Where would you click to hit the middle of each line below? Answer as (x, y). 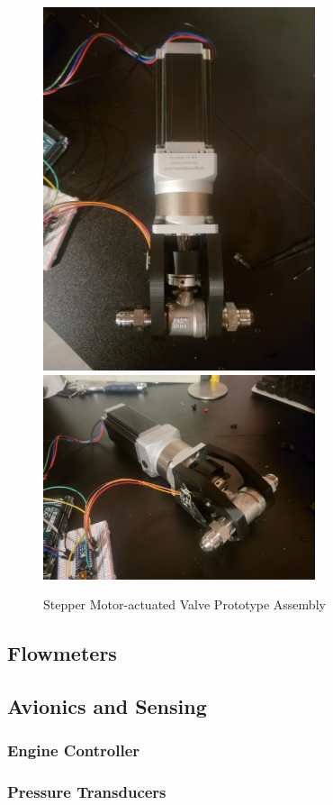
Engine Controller (74, 750)
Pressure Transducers (87, 792)
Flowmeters (62, 653)
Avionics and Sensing (107, 705)
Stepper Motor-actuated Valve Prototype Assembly (184, 604)
